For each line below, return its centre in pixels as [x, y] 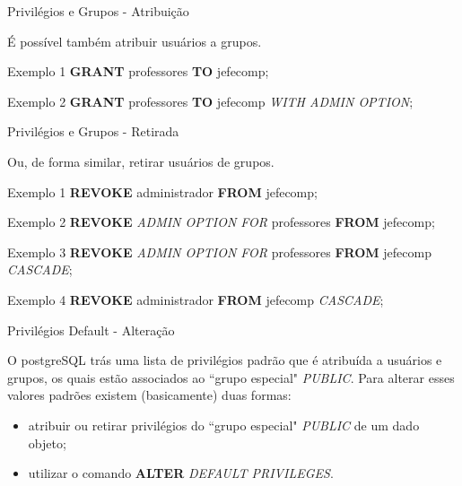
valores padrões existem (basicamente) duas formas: [149, 395]
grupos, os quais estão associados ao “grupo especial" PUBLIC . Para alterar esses [231, 377]
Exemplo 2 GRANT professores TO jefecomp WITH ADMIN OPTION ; [210, 101]
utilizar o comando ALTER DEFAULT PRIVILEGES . [181, 473]
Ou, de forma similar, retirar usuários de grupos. [141, 161]
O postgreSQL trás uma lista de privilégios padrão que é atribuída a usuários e [225, 360]
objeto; [47, 443]
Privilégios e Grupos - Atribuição [98, 11]
